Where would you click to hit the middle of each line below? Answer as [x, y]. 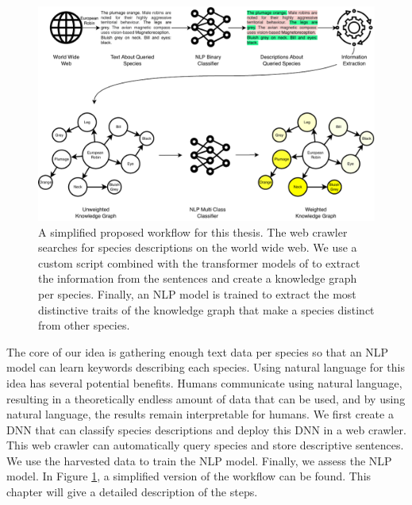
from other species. [84, 325]
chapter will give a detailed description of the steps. [132, 492]
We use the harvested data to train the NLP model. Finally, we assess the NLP [199, 460]
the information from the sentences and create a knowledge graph [198, 278]
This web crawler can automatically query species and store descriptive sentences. [205, 445]
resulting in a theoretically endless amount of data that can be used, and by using [206, 398]
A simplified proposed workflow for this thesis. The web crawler [193, 231]
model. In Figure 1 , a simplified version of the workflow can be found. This [189, 476]
